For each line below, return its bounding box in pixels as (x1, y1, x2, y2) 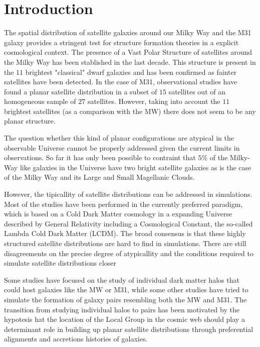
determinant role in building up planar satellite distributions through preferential (4, 323, 253, 334)
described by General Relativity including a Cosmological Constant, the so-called (4, 218, 253, 228)
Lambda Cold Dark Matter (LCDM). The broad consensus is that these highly (4, 228, 246, 239)
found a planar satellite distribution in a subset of (4, 86, 157, 96)
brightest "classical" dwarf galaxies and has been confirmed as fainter (25, 66, 237, 77)
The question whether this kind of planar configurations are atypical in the (4, 133, 234, 143)
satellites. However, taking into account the (87, 96, 220, 106)
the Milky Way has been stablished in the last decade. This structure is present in (4, 56, 256, 67)
